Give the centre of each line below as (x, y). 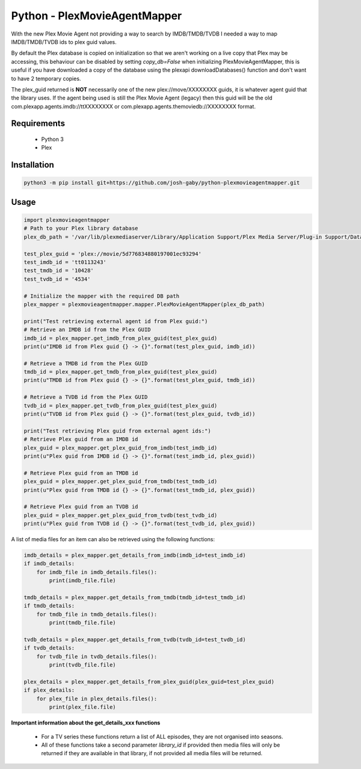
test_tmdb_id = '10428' (59, 271)
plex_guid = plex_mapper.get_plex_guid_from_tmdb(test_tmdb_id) (121, 482)
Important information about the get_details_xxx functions (86, 723)
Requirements (38, 124)
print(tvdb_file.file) (83, 665)
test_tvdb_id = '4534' (57, 279)
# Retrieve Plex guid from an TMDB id (81, 473)
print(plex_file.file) (83, 707)
